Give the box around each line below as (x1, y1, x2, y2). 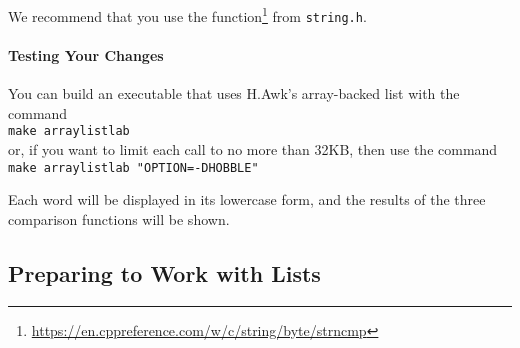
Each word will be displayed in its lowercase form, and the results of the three (8, 189, 486, 210)
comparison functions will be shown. (8, 208, 230, 229)
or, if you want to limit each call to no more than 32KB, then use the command (8, 138, 498, 159)
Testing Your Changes (8, 44, 164, 65)
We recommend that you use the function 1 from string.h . (8, 3, 367, 26)
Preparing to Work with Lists (8, 257, 321, 288)
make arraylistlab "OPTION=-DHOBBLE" (8, 160, 259, 175)
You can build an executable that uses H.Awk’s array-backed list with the (8, 83, 460, 104)
